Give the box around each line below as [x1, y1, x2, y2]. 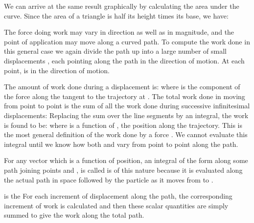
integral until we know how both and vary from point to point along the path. [4, 139, 238, 149]
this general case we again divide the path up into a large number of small [4, 46, 227, 56]
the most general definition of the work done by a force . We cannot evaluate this [4, 129, 248, 140]
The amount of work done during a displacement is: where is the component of [4, 81, 240, 92]
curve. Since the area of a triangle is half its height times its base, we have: [4, 10, 229, 20]
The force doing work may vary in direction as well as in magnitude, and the [4, 27, 234, 37]
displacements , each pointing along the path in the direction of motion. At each [4, 55, 245, 65]
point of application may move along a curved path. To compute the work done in [4, 36, 250, 46]
